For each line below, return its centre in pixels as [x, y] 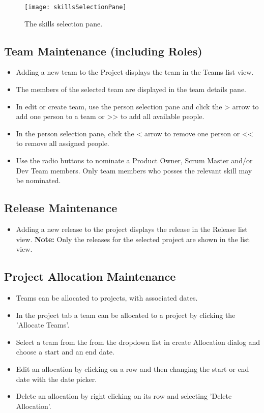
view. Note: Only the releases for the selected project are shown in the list [133, 239]
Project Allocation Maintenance [90, 276]
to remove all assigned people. [63, 143]
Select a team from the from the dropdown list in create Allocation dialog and [138, 342]
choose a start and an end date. [65, 352]
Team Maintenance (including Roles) [103, 51]
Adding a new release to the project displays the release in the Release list [132, 229]
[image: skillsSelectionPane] [76, 7]
